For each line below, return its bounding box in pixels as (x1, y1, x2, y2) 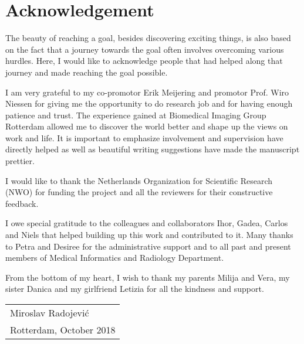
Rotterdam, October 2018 (10, 323, 116, 336)
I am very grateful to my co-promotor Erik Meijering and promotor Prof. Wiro (5, 86, 289, 98)
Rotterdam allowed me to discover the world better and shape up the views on (5, 120, 288, 132)
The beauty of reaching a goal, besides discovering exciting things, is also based (5, 32, 291, 44)
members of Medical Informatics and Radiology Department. (5, 251, 224, 264)
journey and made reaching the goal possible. (5, 66, 168, 78)
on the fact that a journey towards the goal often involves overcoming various (5, 43, 284, 55)
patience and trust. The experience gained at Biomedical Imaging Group (5, 108, 266, 121)
